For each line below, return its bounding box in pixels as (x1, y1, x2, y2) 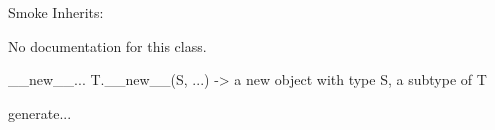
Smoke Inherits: (8, 2, 104, 22)
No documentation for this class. (8, 35, 207, 56)
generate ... (8, 102, 72, 123)
